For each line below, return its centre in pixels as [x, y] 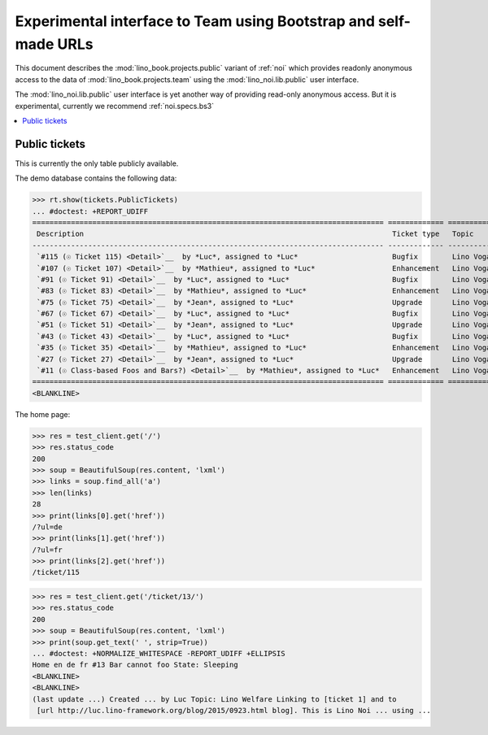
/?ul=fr [47, 550]
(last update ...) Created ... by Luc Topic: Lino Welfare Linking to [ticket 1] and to [215, 699]
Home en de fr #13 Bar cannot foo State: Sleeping [135, 665]
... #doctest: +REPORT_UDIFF [90, 211]
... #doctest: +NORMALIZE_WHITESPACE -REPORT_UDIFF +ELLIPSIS [159, 654]
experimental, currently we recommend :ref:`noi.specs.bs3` [115, 106]
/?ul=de [47, 527]
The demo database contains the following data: [96, 178]
